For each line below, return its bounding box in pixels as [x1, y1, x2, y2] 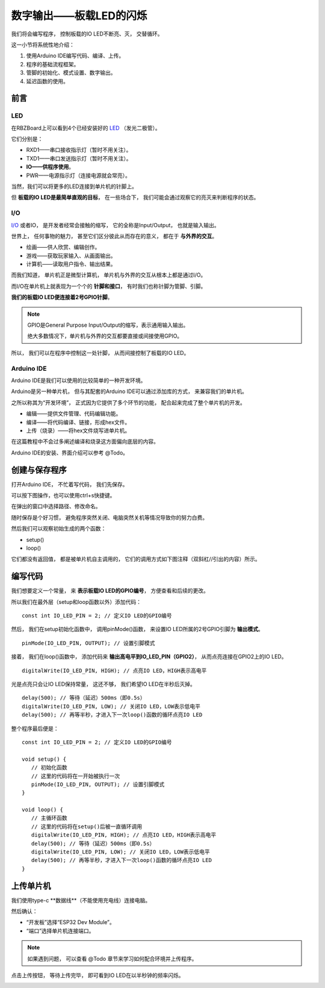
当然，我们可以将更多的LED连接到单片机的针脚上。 [11, 183, 138, 190]
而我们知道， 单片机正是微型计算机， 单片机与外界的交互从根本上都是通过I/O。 [11, 271, 206, 278]
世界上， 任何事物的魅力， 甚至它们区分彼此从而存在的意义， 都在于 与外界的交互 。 [11, 232, 218, 239]
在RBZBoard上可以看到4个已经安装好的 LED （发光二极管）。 [11, 124, 161, 131]
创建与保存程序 [11, 465, 67, 475]
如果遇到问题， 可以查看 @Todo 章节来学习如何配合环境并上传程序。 [27, 955, 197, 962]
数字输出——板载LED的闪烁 [11, 9, 147, 22]
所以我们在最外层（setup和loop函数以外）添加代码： [11, 598, 141, 605]
